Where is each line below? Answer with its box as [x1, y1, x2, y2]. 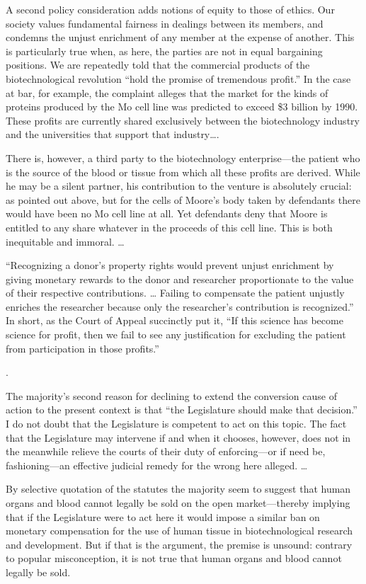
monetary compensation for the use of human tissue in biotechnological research [6, 523, 353, 538]
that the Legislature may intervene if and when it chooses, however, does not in [6, 430, 351, 445]
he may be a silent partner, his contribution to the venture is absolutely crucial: [6, 178, 352, 193]
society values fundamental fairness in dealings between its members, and [6, 16, 324, 30]
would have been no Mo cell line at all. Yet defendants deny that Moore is [6, 206, 328, 221]
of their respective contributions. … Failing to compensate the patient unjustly [6, 285, 345, 300]
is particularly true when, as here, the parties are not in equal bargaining [6, 43, 323, 58]
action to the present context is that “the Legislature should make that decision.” [6, 402, 358, 417]
